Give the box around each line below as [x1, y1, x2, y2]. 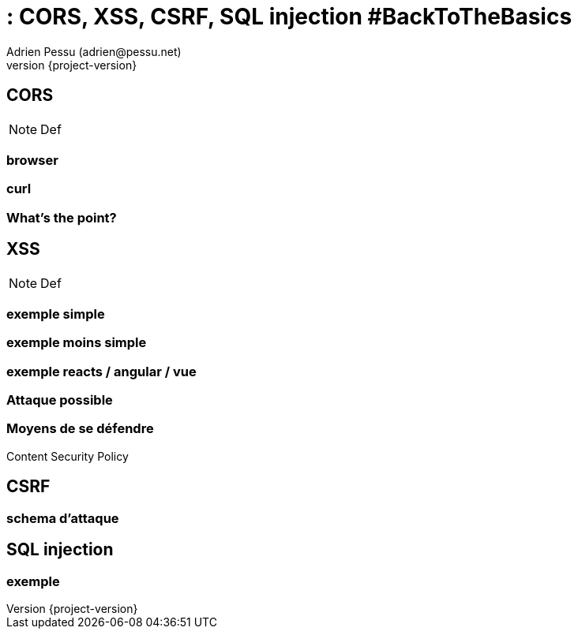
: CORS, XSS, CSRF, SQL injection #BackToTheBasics [6, 3, 572, 30]
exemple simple [6, 305, 105, 322]
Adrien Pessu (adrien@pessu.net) [6, 44, 182, 58]
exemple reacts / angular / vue [6, 363, 197, 379]
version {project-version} [6, 58, 137, 72]
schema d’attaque [6, 510, 119, 526]
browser [6, 151, 58, 168]
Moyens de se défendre [6, 420, 154, 437]
